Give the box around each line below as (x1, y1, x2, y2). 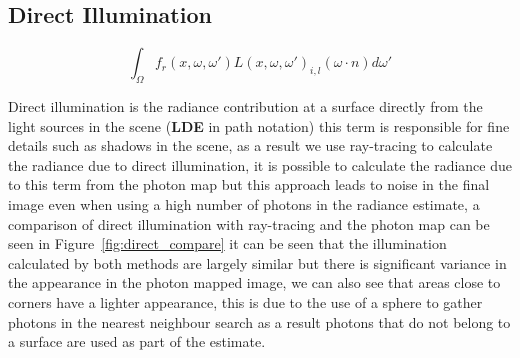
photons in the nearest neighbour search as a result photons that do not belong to (8, 311, 511, 332)
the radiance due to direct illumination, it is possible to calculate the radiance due (8, 154, 512, 175)
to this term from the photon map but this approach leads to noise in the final (8, 174, 490, 195)
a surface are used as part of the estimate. (8, 331, 266, 352)
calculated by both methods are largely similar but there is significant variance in (8, 252, 507, 273)
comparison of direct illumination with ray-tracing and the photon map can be (8, 213, 490, 234)
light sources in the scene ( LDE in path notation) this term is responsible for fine (8, 115, 510, 136)
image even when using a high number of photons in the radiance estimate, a (8, 193, 480, 214)
